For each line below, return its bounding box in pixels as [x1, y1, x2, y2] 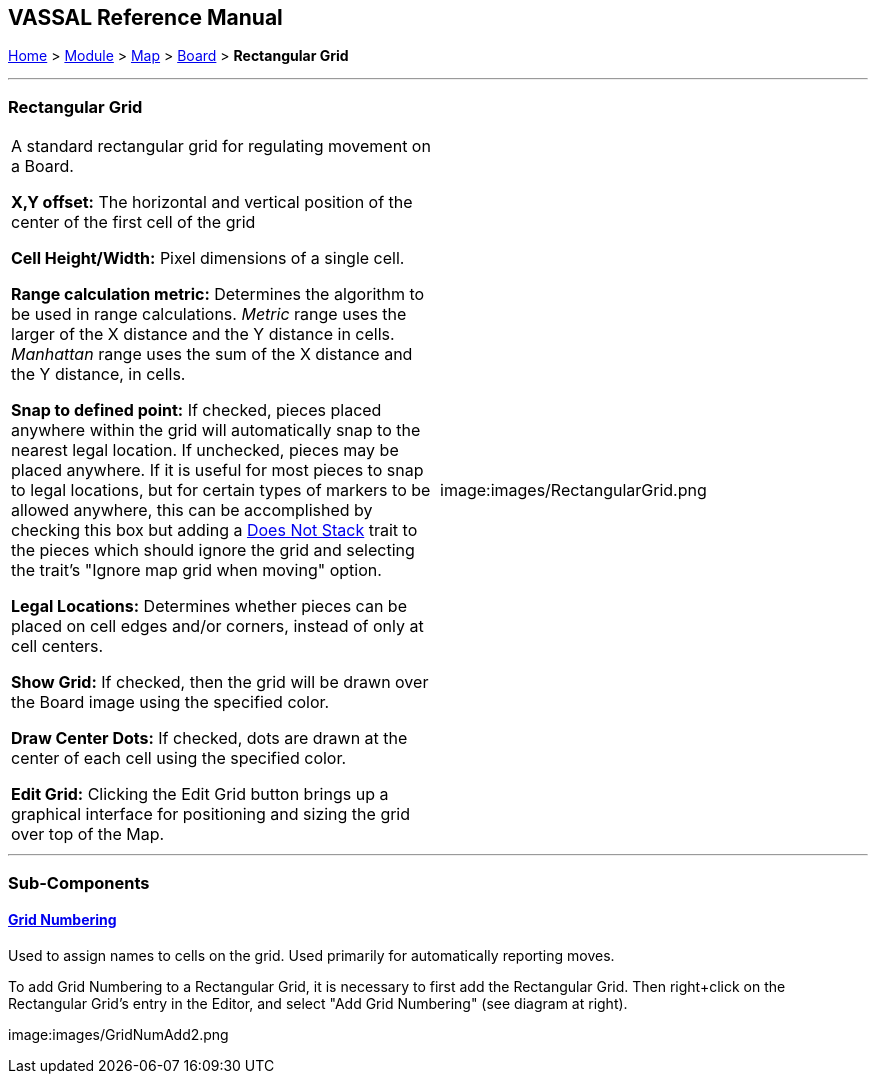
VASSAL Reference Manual [8, 5, 283, 30]
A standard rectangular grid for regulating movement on [11, 136, 431, 157]
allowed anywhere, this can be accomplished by [11, 500, 373, 521]
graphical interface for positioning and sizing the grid [11, 804, 411, 825]
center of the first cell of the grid [11, 212, 256, 233]
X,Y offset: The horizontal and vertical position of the [11, 192, 413, 213]
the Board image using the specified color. [11, 692, 330, 713]
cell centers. [11, 636, 104, 657]
